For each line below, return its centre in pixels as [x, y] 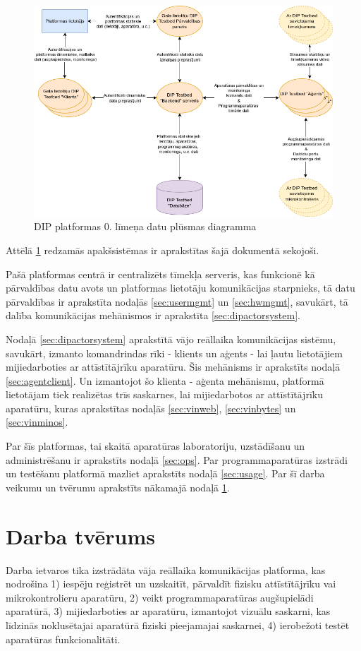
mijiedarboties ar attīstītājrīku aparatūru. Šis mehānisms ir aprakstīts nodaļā [173, 367]
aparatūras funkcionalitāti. [63, 639]
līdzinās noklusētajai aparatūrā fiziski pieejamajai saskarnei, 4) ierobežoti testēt [178, 625]
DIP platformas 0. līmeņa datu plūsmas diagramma [145, 226]
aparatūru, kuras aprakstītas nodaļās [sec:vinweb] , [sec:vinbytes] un [151, 408]
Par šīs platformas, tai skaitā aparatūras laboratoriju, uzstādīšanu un [155, 446]
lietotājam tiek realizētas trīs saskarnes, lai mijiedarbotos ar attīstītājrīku [164, 394]
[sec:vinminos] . [37, 422]
